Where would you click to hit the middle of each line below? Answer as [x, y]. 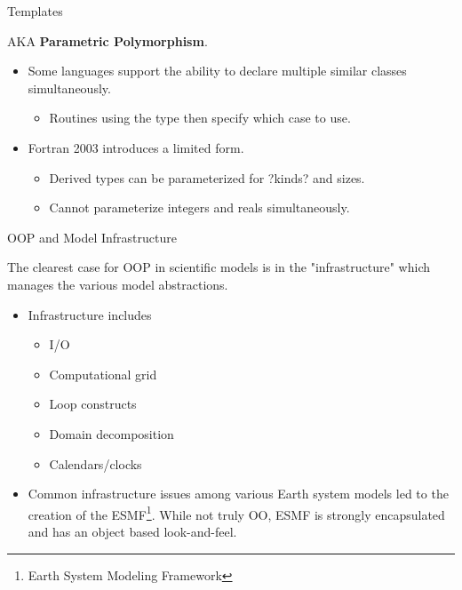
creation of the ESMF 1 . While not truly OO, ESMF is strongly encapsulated [236, 513]
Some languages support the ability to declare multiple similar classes [217, 71]
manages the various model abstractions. [118, 284]
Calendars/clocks [96, 463]
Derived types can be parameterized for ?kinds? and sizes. [207, 177]
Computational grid [103, 374]
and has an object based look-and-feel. [132, 531]
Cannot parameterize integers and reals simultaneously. [199, 207]
